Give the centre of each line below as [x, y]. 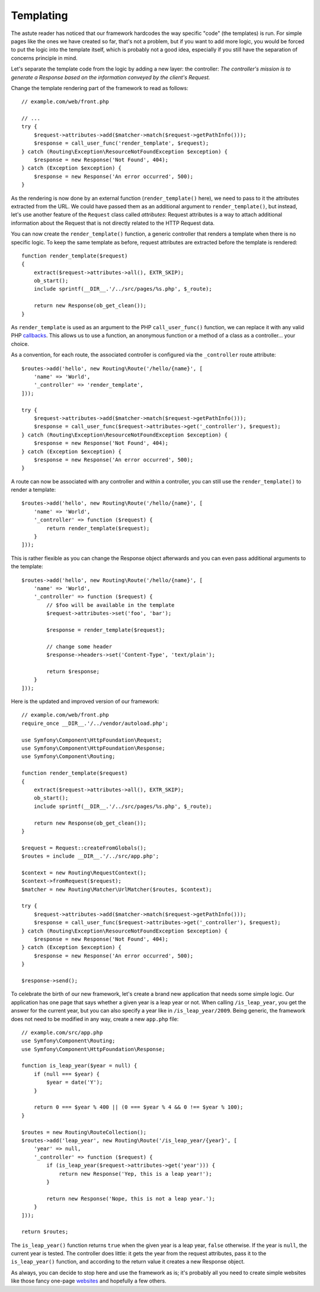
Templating [39, 15]
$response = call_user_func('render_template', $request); [121, 143]
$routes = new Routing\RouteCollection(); [84, 1132]
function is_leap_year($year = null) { [79, 1066]
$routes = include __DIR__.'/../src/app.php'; [90, 856]
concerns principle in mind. [44, 58]
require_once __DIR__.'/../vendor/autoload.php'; [95, 723]
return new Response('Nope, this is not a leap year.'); [131, 1199]
